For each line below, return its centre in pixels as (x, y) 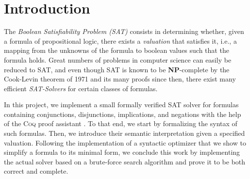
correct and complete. (36, 171)
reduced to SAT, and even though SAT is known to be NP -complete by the (117, 69)
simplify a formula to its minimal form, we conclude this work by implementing (122, 152)
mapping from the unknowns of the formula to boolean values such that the (117, 50)
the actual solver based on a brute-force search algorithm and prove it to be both (125, 161)
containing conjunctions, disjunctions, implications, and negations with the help (123, 114)
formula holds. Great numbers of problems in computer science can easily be (118, 59)
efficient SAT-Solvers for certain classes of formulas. (81, 88)
